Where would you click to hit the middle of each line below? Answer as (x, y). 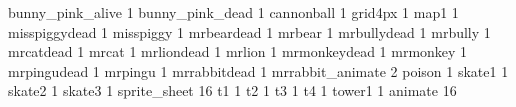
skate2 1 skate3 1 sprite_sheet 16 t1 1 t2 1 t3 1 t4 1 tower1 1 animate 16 (232, 90)
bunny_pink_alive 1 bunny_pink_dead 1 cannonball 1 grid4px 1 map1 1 (233, 12)
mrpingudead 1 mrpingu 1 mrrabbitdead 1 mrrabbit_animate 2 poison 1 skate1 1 (258, 70)
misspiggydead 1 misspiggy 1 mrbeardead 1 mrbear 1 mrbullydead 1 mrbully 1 (249, 31)
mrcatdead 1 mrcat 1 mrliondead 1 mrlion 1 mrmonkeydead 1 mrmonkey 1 (238, 51)
